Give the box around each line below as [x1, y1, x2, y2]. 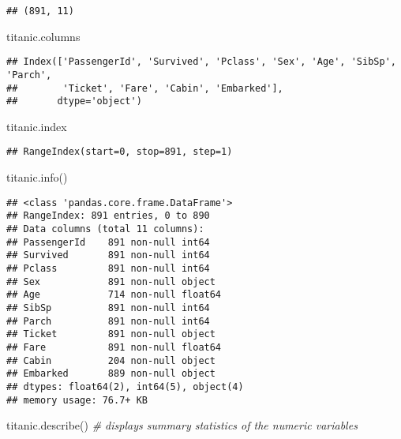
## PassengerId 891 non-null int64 [6, 236, 210, 248]
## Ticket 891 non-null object [6, 328, 215, 340]
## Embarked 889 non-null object [6, 368, 215, 380]
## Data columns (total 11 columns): [6, 223, 204, 235]
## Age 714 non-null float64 [6, 289, 222, 301]
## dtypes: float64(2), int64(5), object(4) [6, 381, 244, 392]
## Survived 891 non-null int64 [6, 250, 210, 261]
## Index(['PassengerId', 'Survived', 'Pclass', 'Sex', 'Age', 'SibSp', [6, 56, 396, 68]
